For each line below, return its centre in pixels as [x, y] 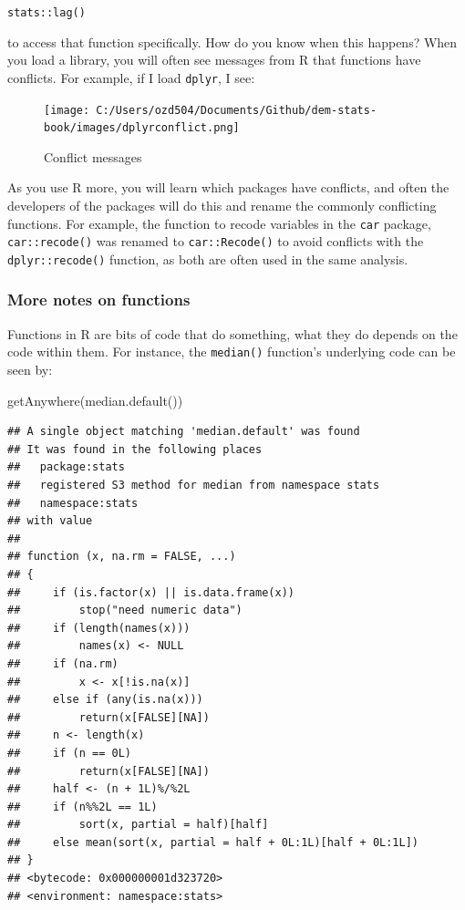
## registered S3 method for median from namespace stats [194, 485]
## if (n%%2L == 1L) [83, 807]
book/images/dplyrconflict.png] [142, 128]
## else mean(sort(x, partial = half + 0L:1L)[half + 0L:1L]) [213, 842]
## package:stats [66, 467]
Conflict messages [93, 156]
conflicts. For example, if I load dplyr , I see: [131, 77]
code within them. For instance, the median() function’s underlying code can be [232, 352]
